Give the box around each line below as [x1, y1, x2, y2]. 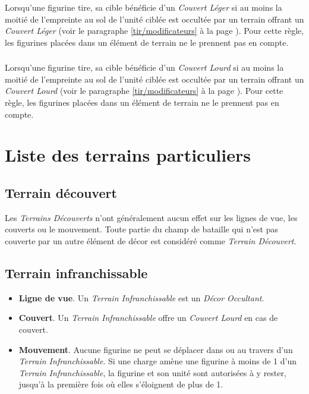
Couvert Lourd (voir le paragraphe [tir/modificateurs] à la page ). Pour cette [5, 84, 283, 97]
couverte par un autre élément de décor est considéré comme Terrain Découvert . [5, 235, 297, 247]
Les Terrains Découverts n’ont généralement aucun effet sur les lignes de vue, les [5, 211, 298, 223]
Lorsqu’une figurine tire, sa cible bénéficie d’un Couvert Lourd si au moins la [5, 61, 284, 74]
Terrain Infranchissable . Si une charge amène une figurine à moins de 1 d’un [18, 355, 297, 367]
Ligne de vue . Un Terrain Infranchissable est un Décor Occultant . [18, 291, 264, 304]
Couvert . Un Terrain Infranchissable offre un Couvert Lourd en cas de [18, 311, 278, 324]
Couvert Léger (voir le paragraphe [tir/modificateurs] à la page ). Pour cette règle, [5, 24, 304, 37]
